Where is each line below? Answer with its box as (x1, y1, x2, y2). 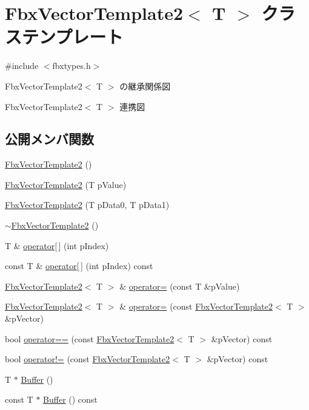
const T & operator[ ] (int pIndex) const (5, 259, 153, 272)
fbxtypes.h (52, 59, 91, 72)
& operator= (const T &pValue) (119, 279, 240, 292)
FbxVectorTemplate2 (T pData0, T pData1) (5, 198, 170, 211)
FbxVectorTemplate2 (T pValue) (5, 178, 127, 190)
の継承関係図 (119, 79, 171, 92)
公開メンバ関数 (5, 129, 94, 148)
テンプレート (22, 24, 124, 49)
